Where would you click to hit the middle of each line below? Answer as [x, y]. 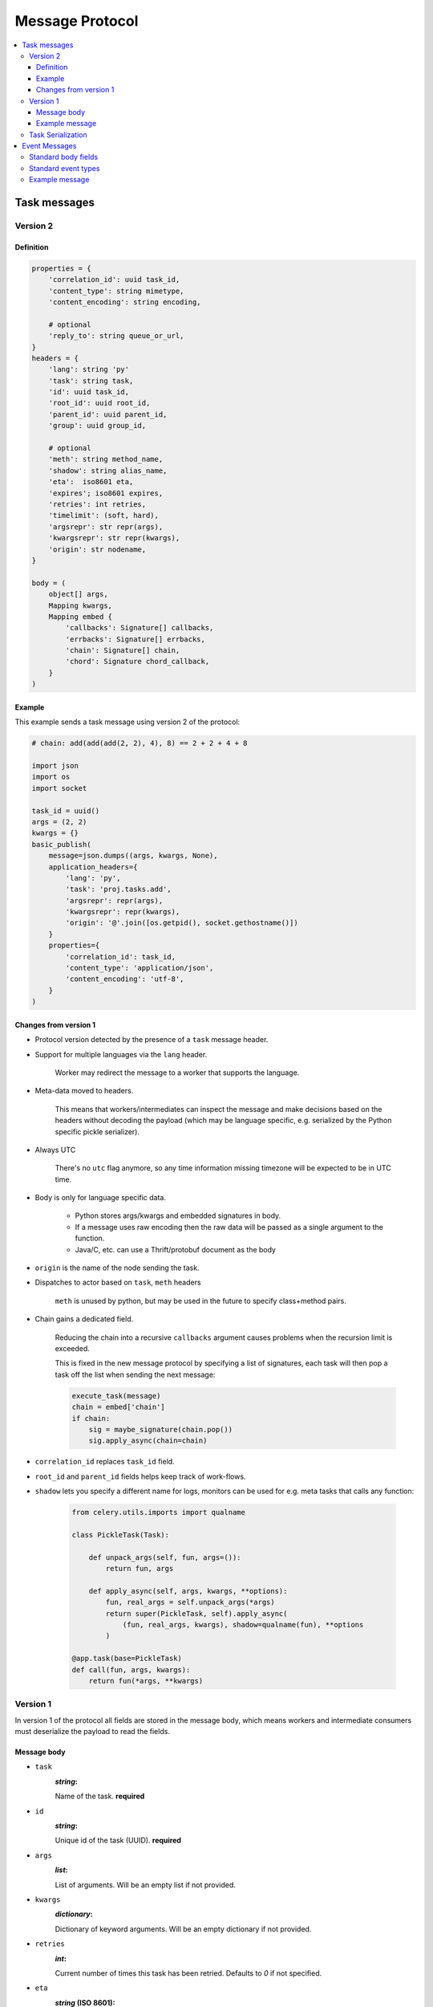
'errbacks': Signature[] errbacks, [136, 639]
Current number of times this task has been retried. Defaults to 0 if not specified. [188, 1973]
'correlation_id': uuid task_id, [114, 280]
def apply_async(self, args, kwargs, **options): [188, 1591]
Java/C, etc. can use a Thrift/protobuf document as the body [176, 1249]
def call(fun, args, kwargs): [131, 1669]
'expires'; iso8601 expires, [106, 493]
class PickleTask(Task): [121, 1535]
